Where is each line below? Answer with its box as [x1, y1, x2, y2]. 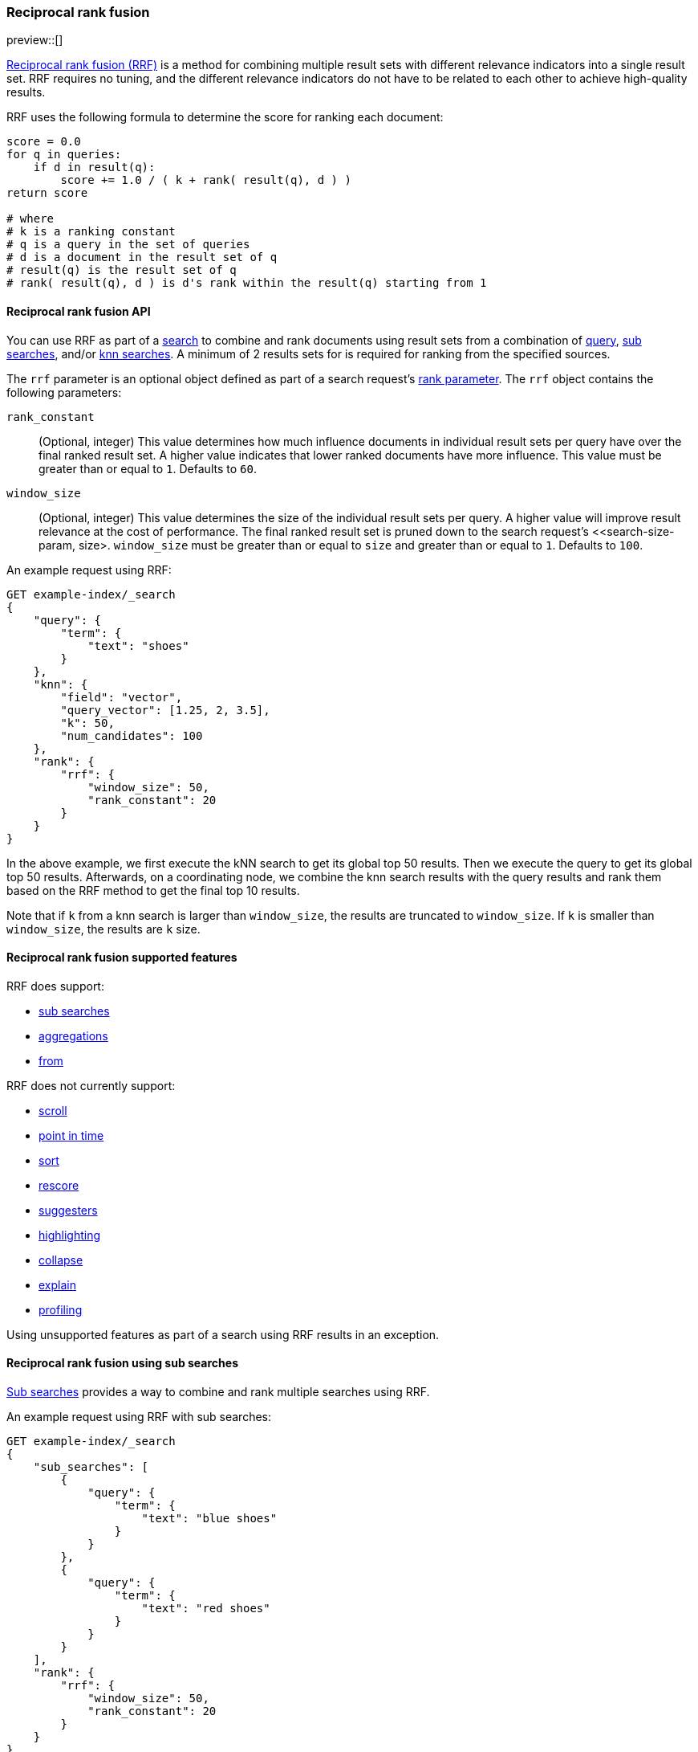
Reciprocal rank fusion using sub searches [6, 1356, 238, 1370]
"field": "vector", [60, 690, 183, 704]
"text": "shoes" [87, 639, 189, 652]
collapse [39, 1252, 83, 1267]
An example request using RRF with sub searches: [6, 1410, 272, 1424]
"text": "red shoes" [141, 1602, 270, 1615]
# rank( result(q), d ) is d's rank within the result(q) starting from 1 [6, 276, 487, 290]
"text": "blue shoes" [141, 1512, 278, 1525]
